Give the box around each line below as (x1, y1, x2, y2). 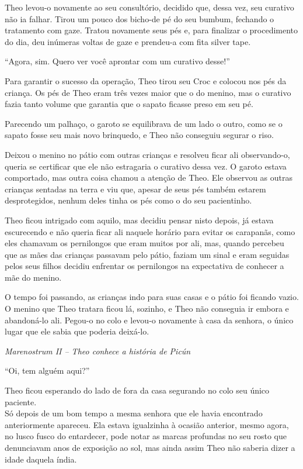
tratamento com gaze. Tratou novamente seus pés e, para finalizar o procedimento (5, 24, 298, 36)
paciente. (5, 395, 37, 408)
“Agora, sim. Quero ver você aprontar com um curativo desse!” (5, 55, 230, 67)
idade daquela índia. (5, 453, 77, 465)
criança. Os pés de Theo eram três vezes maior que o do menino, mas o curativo (5, 86, 291, 98)
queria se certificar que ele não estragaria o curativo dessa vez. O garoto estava (5, 160, 287, 172)
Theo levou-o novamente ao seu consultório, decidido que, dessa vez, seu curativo (5, 1, 294, 13)
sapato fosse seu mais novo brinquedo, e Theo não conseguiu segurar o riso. (5, 129, 274, 141)
